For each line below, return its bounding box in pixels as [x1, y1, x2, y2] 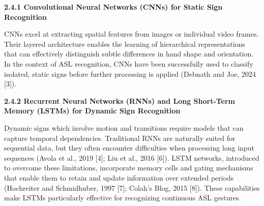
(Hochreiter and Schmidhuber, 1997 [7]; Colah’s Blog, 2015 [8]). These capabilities [4, 182, 260, 193]
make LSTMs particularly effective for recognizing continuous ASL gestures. [4, 192, 241, 203]
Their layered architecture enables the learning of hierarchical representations [4, 38, 245, 49]
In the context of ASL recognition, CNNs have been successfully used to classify [4, 58, 253, 69]
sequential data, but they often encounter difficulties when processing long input [4, 142, 254, 153]
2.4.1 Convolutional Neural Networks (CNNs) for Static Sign [4, 2, 223, 12]
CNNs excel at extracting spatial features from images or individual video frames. [4, 28, 259, 39]
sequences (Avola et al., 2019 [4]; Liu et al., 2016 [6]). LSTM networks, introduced [4, 152, 259, 163]
